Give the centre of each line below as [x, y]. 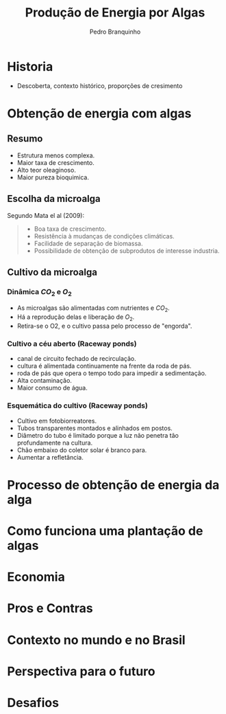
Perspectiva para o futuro [81, 671]
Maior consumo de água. [52, 388]
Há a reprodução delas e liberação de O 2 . [76, 318]
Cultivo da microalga [52, 272]
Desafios [33, 703]
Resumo [25, 139]
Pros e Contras [50, 609]
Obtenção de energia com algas [99, 113]
